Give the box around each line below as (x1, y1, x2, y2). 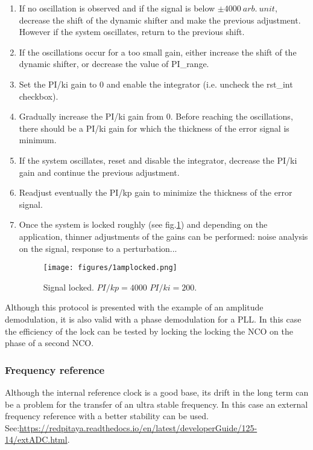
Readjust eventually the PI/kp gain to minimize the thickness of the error (19, 186, 292, 199)
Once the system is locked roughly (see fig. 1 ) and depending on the (19, 218, 268, 231)
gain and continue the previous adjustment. (19, 166, 180, 178)
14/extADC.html (5, 433, 68, 446)
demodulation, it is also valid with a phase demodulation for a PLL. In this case (5, 312, 302, 325)
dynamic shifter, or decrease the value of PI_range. (19, 57, 209, 70)
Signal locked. (43, 280, 94, 293)
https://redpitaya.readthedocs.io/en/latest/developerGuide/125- (19, 421, 258, 434)
